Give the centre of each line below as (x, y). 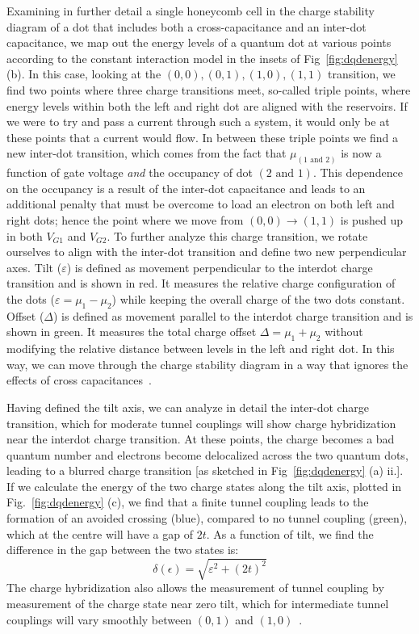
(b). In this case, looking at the (84, 74)
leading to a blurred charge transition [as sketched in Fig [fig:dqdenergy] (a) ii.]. (205, 470)
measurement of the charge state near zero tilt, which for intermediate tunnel (198, 603)
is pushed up (372, 219)
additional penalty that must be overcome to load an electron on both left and (201, 204)
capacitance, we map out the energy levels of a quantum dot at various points (199, 42)
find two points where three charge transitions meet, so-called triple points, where (209, 89)
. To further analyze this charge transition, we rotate (237, 235)
